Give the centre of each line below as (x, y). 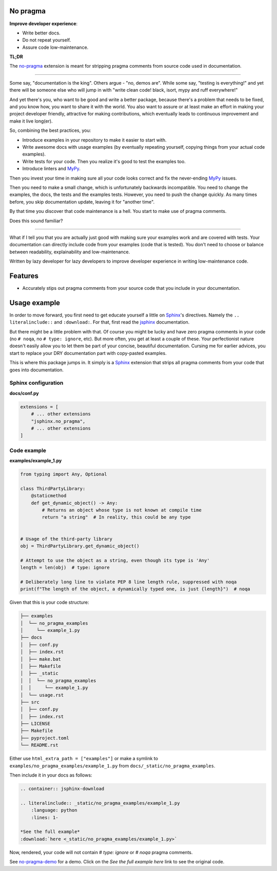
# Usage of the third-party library (66, 539)
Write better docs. (42, 33)
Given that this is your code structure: (49, 602)
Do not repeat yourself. (47, 40)
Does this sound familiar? (36, 221)
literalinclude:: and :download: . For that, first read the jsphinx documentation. (100, 322)
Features (24, 276)
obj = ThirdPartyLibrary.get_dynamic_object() (80, 546)
